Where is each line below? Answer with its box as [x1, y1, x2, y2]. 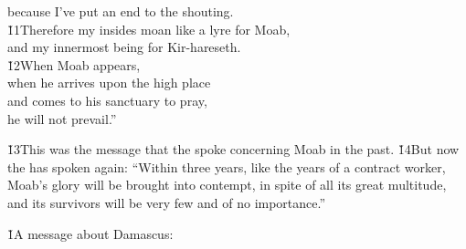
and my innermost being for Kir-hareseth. [7, 37, 241, 57]
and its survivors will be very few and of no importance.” [7, 192, 326, 212]
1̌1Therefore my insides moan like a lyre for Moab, [7, 19, 291, 38]
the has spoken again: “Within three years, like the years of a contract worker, [7, 157, 446, 176]
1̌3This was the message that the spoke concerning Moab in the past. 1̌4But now [7, 140, 460, 159]
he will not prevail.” [7, 109, 117, 128]
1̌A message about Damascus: [7, 223, 174, 243]
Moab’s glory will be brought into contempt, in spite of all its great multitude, [7, 175, 447, 194]
